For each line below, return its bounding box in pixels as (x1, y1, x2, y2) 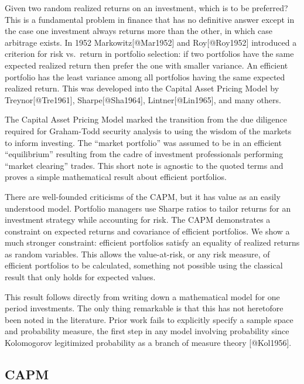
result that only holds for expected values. (5, 271, 156, 283)
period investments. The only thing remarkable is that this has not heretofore (5, 302, 283, 314)
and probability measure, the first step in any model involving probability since (5, 325, 289, 337)
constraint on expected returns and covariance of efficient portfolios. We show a (5, 225, 290, 237)
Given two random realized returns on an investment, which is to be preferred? (5, 2, 288, 13)
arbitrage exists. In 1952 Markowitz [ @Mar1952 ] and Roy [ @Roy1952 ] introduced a (5, 36, 297, 48)
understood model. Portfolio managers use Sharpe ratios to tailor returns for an (5, 202, 291, 214)
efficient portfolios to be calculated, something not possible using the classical (5, 259, 283, 271)
